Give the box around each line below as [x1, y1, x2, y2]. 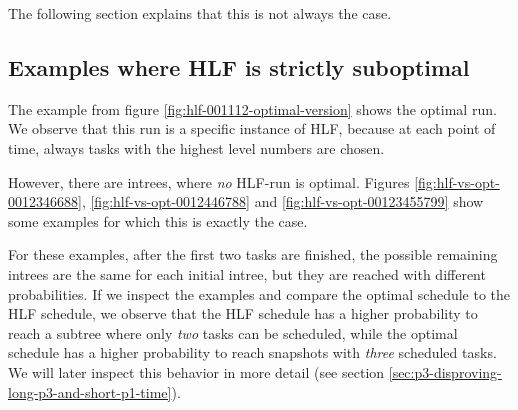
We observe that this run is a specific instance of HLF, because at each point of [8, 118, 496, 139]
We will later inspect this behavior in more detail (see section [8, 361, 385, 382]
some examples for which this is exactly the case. [8, 210, 308, 231]
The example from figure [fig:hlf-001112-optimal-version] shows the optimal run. [8, 98, 497, 119]
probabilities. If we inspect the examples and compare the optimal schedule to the [8, 283, 511, 304]
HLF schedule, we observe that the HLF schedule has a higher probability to [8, 303, 478, 324]
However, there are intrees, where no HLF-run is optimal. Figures [8, 171, 410, 192]
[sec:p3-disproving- [388, 361, 502, 382]
